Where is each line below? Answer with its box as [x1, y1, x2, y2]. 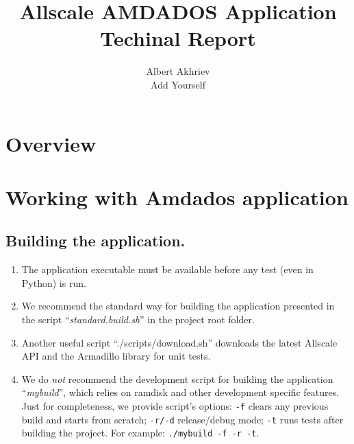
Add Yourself [151, 77, 205, 91]
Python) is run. [21, 275, 86, 290]
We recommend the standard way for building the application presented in [21, 299, 335, 313]
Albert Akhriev [146, 64, 210, 78]
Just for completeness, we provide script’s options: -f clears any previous [21, 399, 329, 413]
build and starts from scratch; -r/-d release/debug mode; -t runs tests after [21, 412, 344, 426]
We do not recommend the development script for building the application [21, 371, 333, 386]
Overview [5, 129, 97, 157]
